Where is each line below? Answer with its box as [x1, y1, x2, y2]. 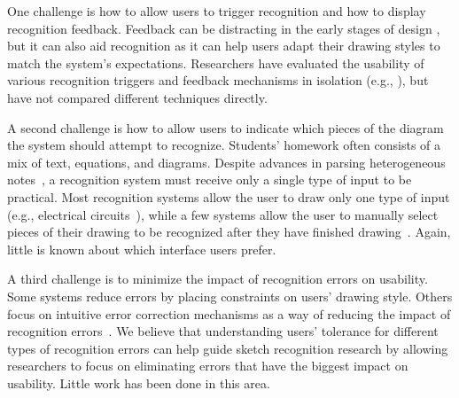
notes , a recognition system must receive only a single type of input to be [7, 170, 412, 189]
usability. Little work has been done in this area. [7, 373, 270, 392]
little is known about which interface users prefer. [7, 239, 276, 258]
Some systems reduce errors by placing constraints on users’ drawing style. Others [7, 286, 453, 305]
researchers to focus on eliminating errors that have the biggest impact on [7, 356, 408, 375]
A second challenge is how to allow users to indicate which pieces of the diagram [7, 118, 444, 137]
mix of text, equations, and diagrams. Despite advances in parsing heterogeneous [7, 152, 446, 171]
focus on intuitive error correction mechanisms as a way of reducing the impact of [7, 304, 451, 323]
